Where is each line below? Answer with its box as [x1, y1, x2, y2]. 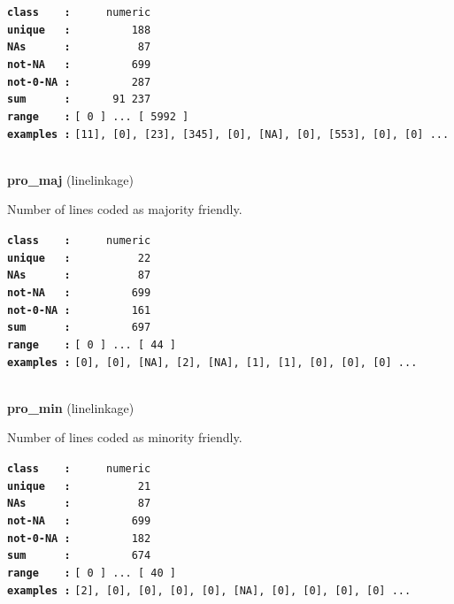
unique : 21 [7, 479, 151, 493]
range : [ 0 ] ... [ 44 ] [7, 338, 176, 351]
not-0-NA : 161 [7, 303, 151, 317]
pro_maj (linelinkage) [7, 170, 134, 188]
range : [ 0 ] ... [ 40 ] [7, 567, 176, 579]
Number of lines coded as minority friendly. [7, 428, 242, 447]
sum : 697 [7, 321, 151, 334]
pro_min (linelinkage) [7, 398, 135, 417]
